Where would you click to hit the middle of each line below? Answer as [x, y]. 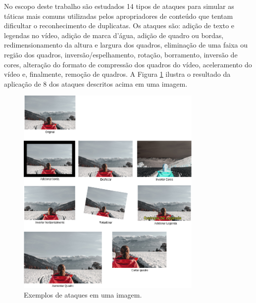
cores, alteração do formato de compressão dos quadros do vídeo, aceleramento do [128, 64]
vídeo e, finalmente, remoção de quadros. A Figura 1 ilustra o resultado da [117, 74]
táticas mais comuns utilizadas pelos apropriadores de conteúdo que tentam [119, 16]
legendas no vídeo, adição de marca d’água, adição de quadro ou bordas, [114, 35]
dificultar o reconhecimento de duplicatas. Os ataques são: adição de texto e [119, 25]
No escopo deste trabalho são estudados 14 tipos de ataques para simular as [119, 6]
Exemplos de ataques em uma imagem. [83, 295]
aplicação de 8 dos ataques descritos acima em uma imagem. [96, 83]
